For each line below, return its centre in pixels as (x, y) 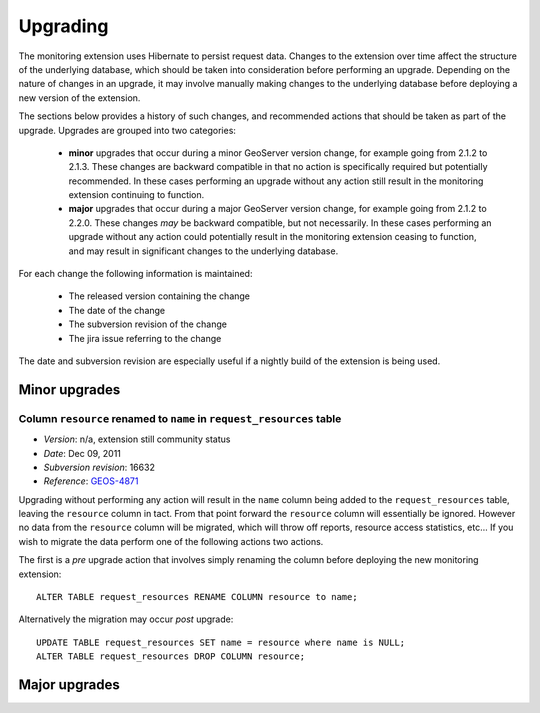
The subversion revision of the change (147, 324)
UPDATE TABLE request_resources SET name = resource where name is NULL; (221, 642)
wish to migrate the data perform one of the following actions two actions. (171, 541)
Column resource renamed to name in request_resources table (180, 418)
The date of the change (117, 310)
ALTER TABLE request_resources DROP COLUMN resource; (170, 656)
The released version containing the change (159, 296)
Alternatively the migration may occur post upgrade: (126, 619)
